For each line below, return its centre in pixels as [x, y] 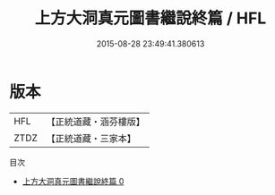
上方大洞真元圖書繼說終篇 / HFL [150, 18]
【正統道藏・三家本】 [91, 138]
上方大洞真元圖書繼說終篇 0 [73, 181]
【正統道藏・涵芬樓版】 [96, 122]
